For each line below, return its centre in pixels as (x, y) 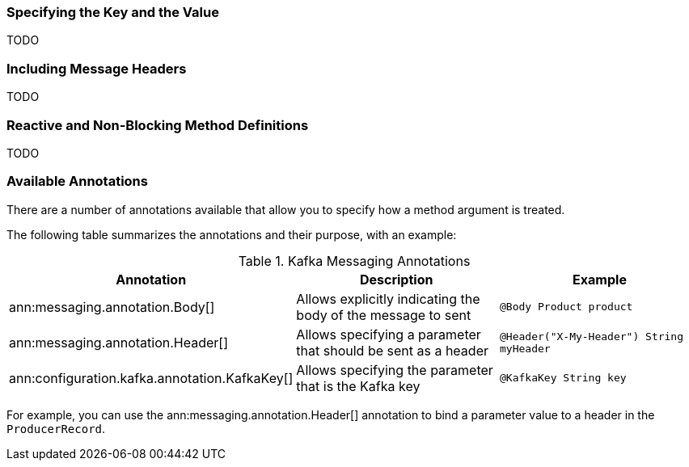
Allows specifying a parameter (389, 334)
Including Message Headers (97, 68)
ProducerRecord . (56, 428)
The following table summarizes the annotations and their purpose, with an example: (232, 234)
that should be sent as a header (392, 350)
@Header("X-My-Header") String (592, 336)
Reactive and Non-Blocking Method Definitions (158, 125)
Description (396, 279)
